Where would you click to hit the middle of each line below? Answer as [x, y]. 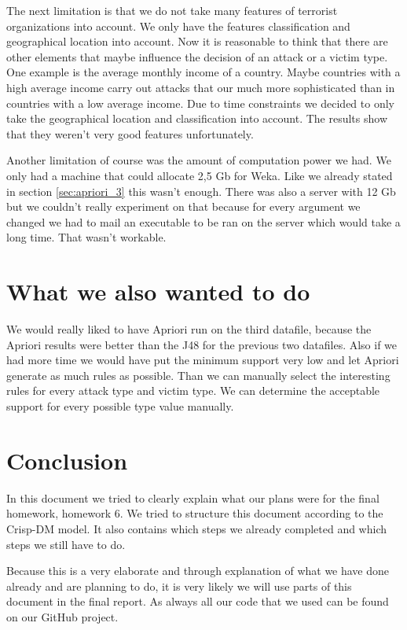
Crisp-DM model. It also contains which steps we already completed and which [197, 528]
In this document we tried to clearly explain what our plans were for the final [193, 497]
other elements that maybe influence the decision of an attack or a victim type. [197, 56]
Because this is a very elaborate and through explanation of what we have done [198, 571]
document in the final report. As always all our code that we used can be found [198, 601]
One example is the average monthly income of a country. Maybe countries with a [203, 72]
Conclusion [67, 460]
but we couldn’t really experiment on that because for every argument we [183, 206]
